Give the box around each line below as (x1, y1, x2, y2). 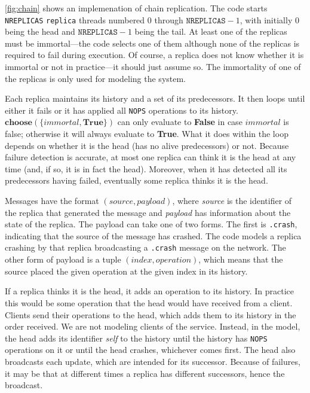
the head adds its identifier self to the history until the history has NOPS (5, 331, 268, 344)
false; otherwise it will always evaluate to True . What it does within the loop (5, 127, 288, 140)
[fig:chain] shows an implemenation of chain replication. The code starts (5, 2, 268, 14)
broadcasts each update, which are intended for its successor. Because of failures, (5, 355, 300, 367)
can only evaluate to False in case (117, 115, 243, 128)
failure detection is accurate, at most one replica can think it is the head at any (5, 151, 296, 163)
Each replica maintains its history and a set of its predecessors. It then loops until (5, 92, 305, 105)
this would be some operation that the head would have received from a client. (5, 296, 293, 309)
